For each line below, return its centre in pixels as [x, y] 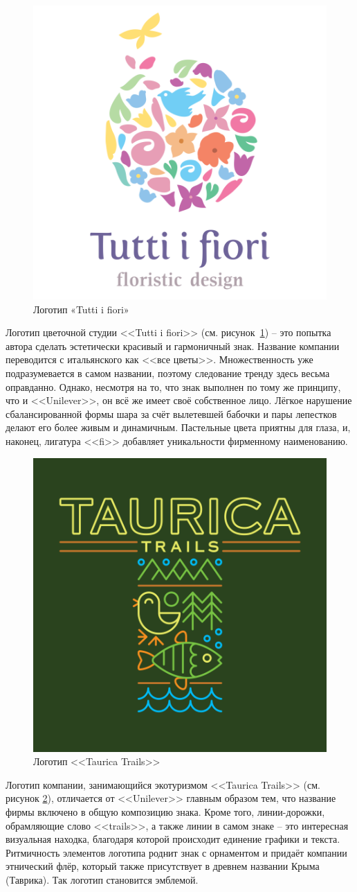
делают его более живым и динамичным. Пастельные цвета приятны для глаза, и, [178, 427]
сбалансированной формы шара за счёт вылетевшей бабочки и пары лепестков [171, 413]
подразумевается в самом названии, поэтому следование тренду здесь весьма [168, 373]
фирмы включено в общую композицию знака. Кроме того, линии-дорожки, [165, 811]
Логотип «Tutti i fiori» [81, 309]
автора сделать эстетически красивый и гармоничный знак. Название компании [173, 346]
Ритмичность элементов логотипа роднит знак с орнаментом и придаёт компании [176, 852]
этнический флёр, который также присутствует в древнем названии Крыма [163, 866]
